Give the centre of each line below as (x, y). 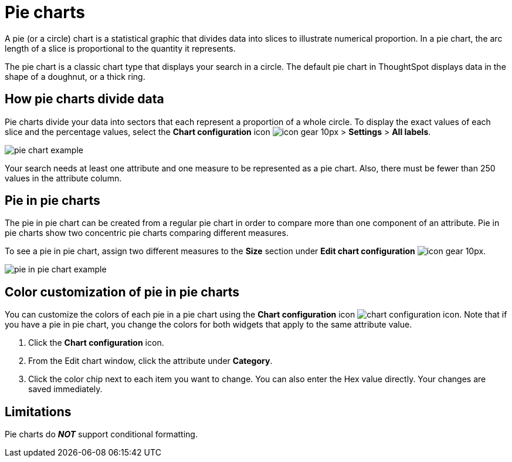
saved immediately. (65, 389)
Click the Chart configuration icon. (96, 343)
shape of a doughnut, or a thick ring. (75, 76)
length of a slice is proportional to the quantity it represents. (120, 48)
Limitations (38, 412)
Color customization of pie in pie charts (122, 292)
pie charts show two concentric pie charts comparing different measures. (147, 233)
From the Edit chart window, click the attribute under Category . (150, 361)
